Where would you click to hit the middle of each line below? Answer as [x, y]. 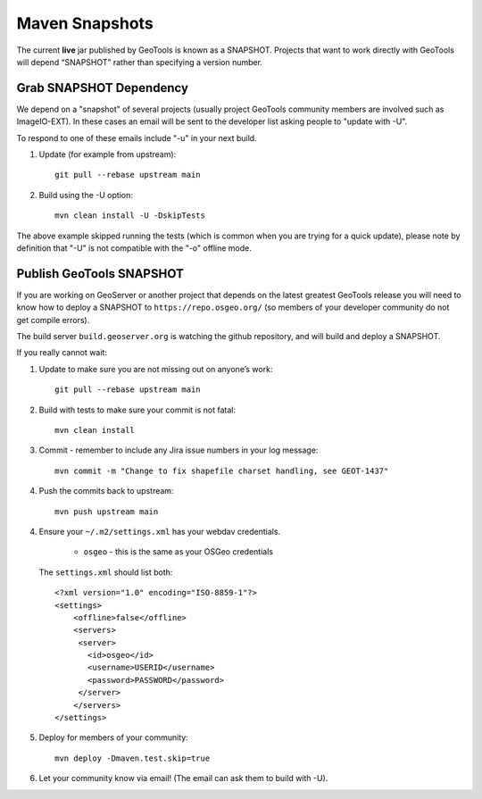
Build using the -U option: [86, 195]
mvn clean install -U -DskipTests [130, 216]
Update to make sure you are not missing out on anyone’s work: [156, 369]
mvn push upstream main [107, 512]
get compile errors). [53, 320]
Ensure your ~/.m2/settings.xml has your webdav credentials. [160, 531]
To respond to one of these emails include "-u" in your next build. [137, 137]
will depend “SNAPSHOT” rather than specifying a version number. [140, 62]
